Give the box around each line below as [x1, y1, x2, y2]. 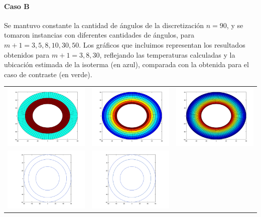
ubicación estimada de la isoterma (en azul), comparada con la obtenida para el [4, 59, 249, 70]
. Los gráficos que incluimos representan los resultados [79, 39, 245, 50]
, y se [226, 20, 243, 30]
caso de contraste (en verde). [4, 69, 92, 79]
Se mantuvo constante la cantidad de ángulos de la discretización [4, 20, 204, 30]
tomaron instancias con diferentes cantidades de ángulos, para [4, 30, 194, 40]
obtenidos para [4, 49, 50, 60]
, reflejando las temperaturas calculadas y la [99, 49, 235, 60]
